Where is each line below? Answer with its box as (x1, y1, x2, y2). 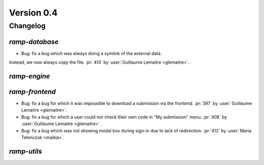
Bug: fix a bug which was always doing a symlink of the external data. (21, 50, 162, 56)
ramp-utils (9, 147, 43, 155)
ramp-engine (9, 72, 50, 80)
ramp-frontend (9, 88, 56, 96)
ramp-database (9, 37, 59, 46)
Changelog (9, 21, 46, 30)
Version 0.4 (9, 7, 58, 18)
